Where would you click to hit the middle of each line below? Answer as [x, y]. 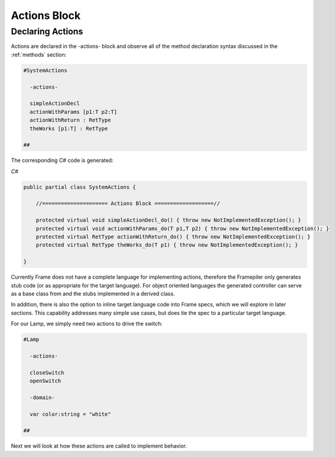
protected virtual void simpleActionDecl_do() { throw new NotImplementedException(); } [168, 220]
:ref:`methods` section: [39, 55]
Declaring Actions [47, 31]
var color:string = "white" [70, 414]
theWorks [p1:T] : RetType [69, 128]
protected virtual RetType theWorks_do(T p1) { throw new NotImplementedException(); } [167, 245]
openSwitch [46, 381]
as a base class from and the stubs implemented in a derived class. [93, 293]
